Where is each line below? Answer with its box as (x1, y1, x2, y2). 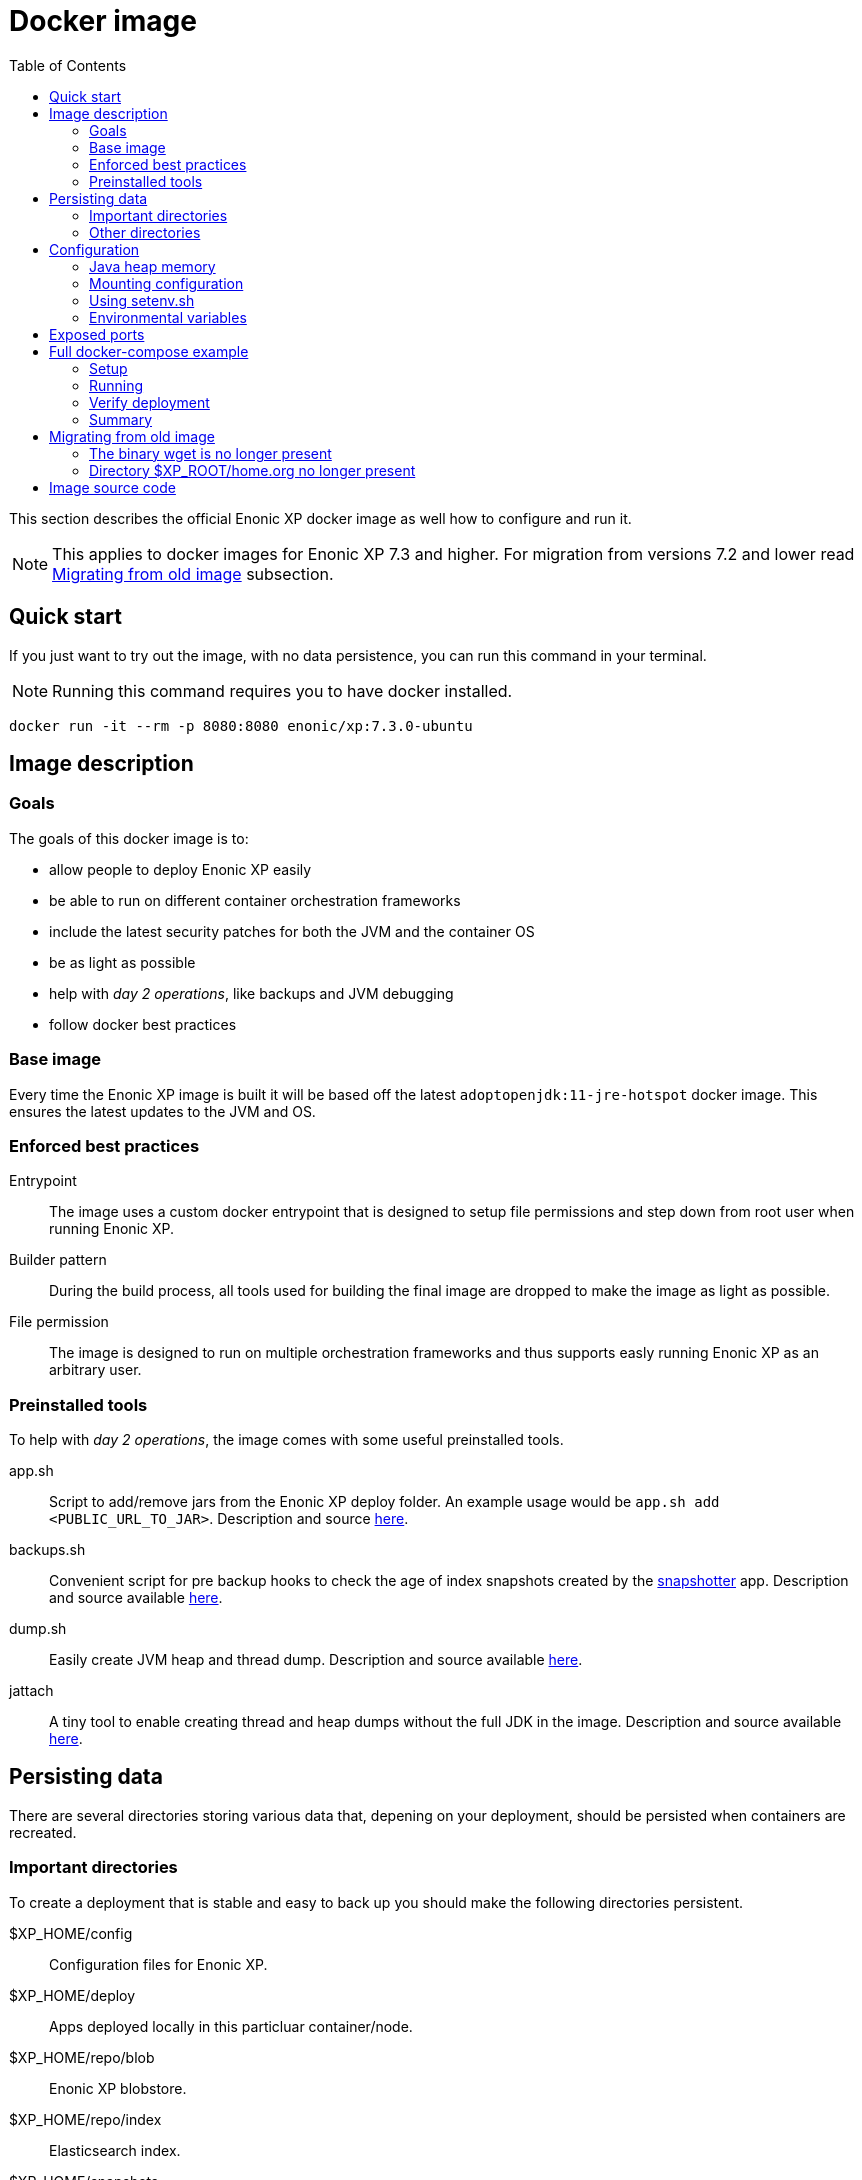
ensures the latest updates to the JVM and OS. (9, 1102, 316, 1120)
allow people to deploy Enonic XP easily (49, 860, 312, 878)
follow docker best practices (49, 1015, 237, 1033)
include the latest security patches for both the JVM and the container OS (49, 922, 535, 940)
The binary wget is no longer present (89, 444, 332, 462)
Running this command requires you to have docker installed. (52, 680, 513, 701)
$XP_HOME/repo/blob (9, 2048, 155, 2066)
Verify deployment (89, 393, 210, 411)
